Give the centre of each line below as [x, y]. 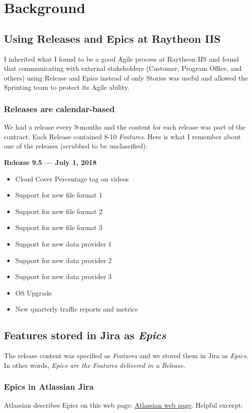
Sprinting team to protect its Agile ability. [67, 87]
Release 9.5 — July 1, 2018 [50, 162]
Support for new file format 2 [59, 211]
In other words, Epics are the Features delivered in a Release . [95, 365]
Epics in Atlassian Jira [49, 387]
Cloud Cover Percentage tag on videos [72, 178]
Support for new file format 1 [59, 195]
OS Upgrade [33, 292]
